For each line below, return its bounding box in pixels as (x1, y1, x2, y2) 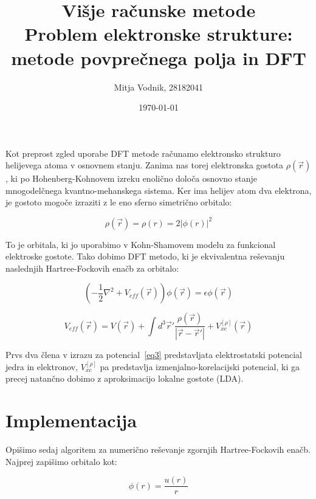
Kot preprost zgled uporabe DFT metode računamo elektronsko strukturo (5, 146, 281, 159)
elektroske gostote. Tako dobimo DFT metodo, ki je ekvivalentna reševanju (5, 250, 285, 263)
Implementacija (5, 408, 137, 433)
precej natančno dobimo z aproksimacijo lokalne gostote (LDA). (5, 372, 244, 385)
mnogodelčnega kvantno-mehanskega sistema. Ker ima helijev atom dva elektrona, (5, 184, 312, 196)
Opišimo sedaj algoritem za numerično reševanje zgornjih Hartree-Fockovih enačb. (5, 443, 311, 456)
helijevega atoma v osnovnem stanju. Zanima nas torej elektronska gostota (5, 159, 284, 171)
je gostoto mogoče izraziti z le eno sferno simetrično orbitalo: (5, 196, 232, 208)
